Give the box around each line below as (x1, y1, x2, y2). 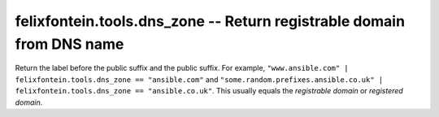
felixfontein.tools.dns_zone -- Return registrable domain (15, 12, 406, 30)
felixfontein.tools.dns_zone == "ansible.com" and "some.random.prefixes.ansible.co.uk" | (15, 74, 384, 84)
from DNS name (15, 35, 124, 53)
